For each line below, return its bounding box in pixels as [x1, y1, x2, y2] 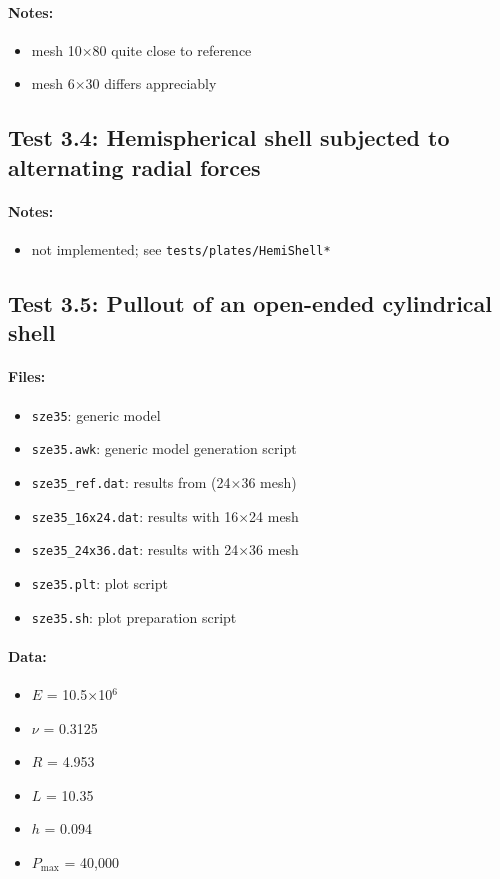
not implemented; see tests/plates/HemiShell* [31, 238, 331, 259]
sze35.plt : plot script [31, 572, 168, 593]
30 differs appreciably [85, 73, 217, 94]
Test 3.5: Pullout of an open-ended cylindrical [8, 288, 493, 318]
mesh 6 [31, 73, 75, 94]
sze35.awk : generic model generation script [31, 438, 297, 459]
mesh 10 [31, 39, 82, 60]
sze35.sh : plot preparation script [31, 606, 237, 627]
